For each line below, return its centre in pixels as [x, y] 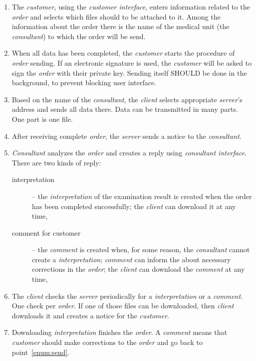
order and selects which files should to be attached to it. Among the [116, 16]
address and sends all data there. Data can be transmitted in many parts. [125, 109]
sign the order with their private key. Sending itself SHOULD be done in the [129, 72]
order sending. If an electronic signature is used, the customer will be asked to [132, 62]
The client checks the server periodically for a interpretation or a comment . [127, 296]
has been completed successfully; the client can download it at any [134, 206]
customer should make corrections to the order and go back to [107, 342]
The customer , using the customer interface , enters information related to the [131, 7]
